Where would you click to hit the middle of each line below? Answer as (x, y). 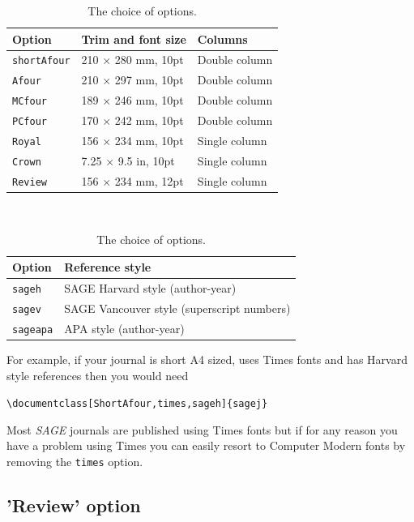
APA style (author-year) (124, 328)
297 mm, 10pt (149, 80)
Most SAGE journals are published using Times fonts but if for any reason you (202, 429)
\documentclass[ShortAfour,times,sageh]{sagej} (137, 404)
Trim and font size (134, 39)
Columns (222, 39)
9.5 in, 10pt (146, 160)
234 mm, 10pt (149, 141)
